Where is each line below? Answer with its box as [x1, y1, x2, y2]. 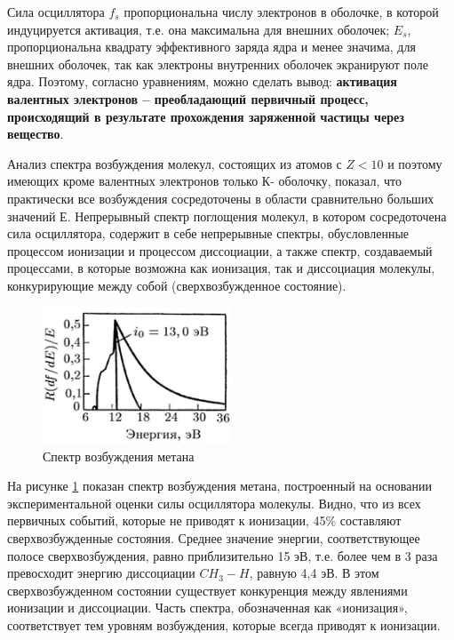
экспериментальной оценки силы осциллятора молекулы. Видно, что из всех [7, 493, 421, 512]
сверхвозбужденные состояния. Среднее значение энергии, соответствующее [7, 528, 420, 547]
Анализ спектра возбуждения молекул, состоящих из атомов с [7, 154, 342, 172]
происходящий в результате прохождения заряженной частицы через [7, 107, 404, 125]
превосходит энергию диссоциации [7, 564, 195, 582]
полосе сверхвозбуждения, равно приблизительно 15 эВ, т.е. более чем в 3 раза [7, 546, 438, 564]
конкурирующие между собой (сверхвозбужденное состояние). [7, 276, 346, 294]
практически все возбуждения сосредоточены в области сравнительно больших [7, 188, 434, 207]
